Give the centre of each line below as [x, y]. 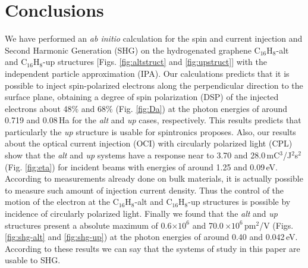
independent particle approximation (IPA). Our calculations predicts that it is [147, 73]
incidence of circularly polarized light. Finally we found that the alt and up [142, 214]
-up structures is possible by [239, 202]
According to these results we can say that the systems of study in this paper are [153, 248]
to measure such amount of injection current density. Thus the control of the [144, 190]
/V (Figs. [276, 225]
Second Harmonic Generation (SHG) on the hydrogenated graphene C [133, 50]
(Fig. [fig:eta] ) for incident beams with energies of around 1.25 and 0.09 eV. [142, 166]
